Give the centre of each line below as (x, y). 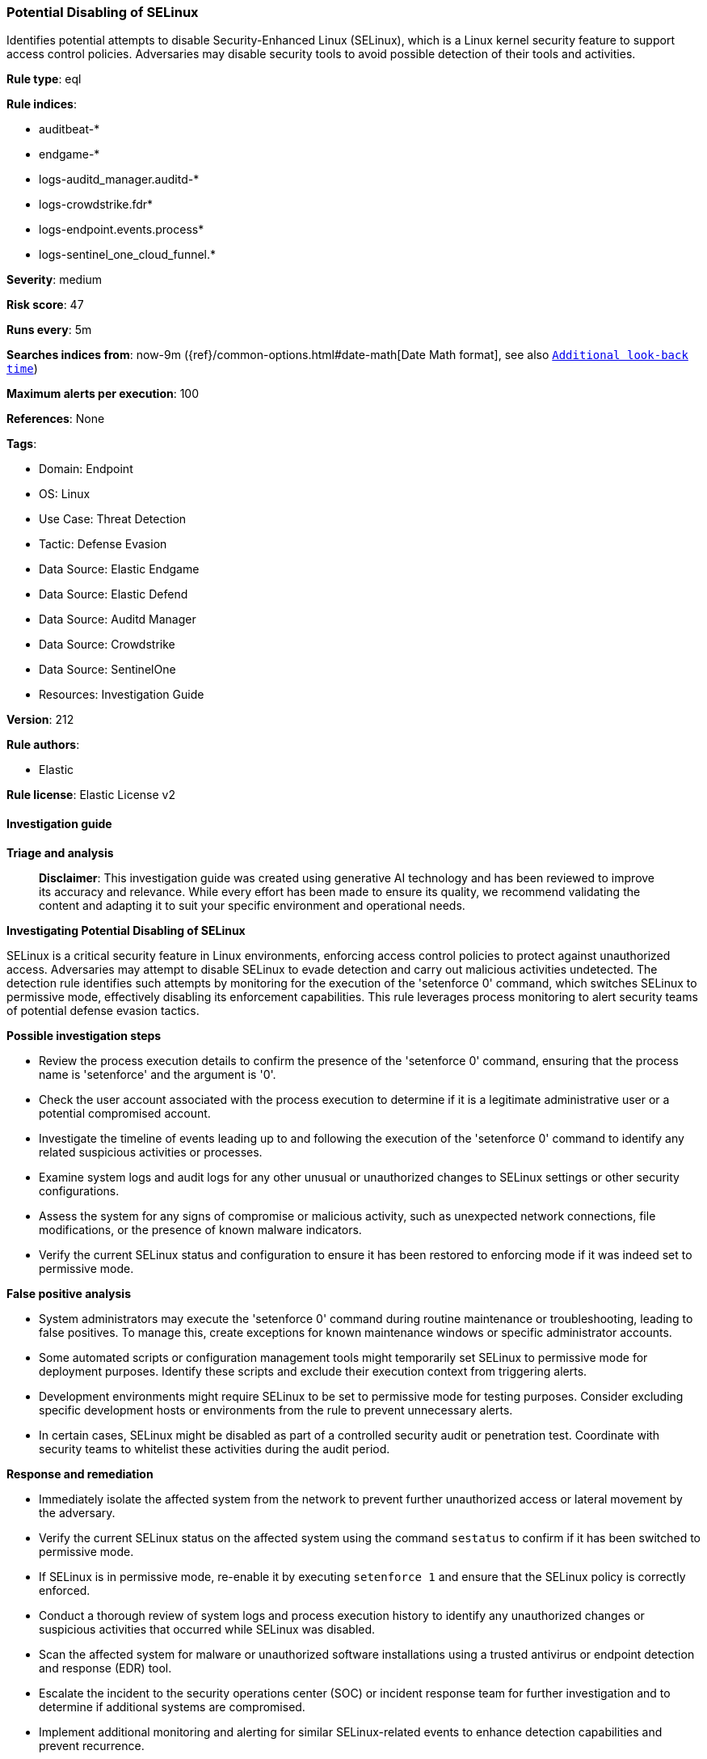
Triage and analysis (60, 852)
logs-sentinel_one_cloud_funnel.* (128, 255)
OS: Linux (65, 494)
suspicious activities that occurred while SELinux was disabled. (207, 1629)
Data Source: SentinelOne (107, 670)
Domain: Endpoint (86, 469)
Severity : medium (55, 280)
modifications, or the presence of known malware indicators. (200, 1229)
